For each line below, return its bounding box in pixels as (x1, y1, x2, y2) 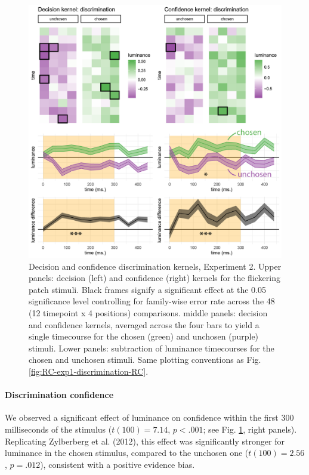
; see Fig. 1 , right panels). (203, 422, 297, 435)
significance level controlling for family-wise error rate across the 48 (29, 295, 275, 307)
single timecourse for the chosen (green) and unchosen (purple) (29, 330, 259, 343)
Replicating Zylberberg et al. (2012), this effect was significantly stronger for (5, 434, 285, 447)
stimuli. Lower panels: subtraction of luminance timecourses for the (29, 341, 274, 354)
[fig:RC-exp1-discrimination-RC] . (29, 365, 149, 377)
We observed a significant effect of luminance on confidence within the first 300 (5, 411, 294, 424)
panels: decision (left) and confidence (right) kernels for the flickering (29, 272, 280, 284)
